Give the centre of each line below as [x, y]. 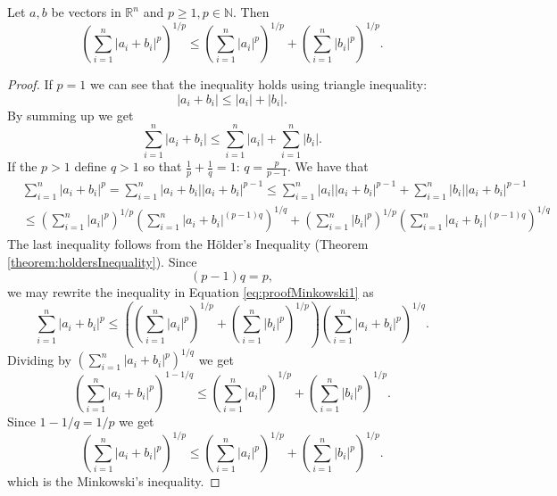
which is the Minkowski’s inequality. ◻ [114, 481]
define [91, 166]
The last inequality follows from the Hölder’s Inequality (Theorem [188, 244]
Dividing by [39, 359]
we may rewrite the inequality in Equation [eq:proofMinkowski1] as [191, 292]
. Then [251, 12]
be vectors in [86, 12]
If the [22, 166]
